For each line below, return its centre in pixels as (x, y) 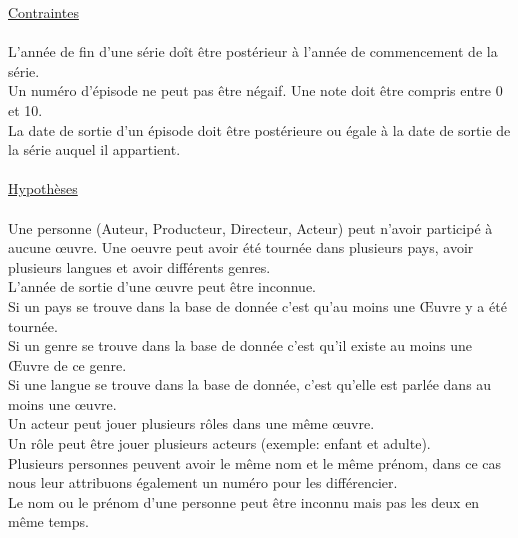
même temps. (48, 521)
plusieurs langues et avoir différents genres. (139, 266)
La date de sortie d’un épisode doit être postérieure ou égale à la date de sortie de (259, 129)
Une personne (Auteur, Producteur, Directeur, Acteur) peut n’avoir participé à (250, 227)
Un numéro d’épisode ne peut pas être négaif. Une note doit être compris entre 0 (255, 90)
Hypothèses (43, 188)
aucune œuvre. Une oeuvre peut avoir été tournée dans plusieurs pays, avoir (241, 247)
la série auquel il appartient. (94, 149)
